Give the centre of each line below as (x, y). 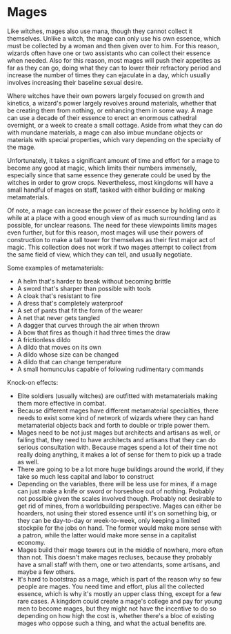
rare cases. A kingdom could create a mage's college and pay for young (120, 601)
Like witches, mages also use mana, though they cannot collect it (100, 31)
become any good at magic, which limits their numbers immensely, (102, 168)
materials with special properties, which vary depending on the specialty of (114, 139)
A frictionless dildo (44, 339)
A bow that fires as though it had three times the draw (93, 333)
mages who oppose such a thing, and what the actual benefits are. (112, 623)
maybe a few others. (46, 572)
